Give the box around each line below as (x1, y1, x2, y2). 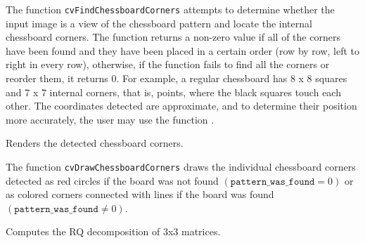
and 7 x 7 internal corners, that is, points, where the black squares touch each (6, 84, 341, 99)
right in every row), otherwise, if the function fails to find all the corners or (6, 57, 330, 72)
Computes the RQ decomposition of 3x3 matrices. (6, 224, 221, 239)
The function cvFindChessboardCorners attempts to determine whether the (6, 2, 335, 16)
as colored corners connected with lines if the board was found (6, 187, 274, 202)
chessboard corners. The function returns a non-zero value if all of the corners (6, 29, 340, 44)
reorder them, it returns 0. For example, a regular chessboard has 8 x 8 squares (6, 71, 347, 86)
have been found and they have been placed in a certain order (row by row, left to (6, 43, 360, 58)
